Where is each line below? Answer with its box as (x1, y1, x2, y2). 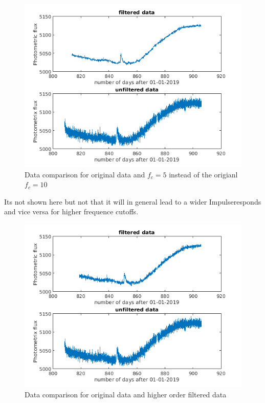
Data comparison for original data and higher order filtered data (25, 389, 227, 399)
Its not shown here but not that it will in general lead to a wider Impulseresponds (4, 196, 261, 207)
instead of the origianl (169, 169, 238, 179)
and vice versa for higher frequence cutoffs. (4, 206, 139, 217)
